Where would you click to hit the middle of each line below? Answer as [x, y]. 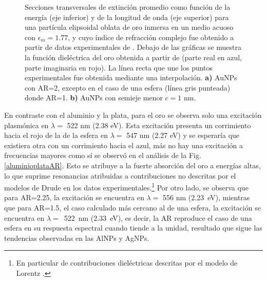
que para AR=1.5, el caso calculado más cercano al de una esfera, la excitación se [132, 207]
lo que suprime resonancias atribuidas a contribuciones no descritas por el [120, 175]
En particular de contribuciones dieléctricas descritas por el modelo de [127, 263]
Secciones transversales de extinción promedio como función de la [128, 7]
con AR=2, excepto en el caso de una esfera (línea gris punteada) [128, 87]
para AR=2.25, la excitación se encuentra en [74, 197]
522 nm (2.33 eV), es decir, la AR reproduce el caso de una [158, 217]
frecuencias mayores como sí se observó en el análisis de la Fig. [103, 155]
